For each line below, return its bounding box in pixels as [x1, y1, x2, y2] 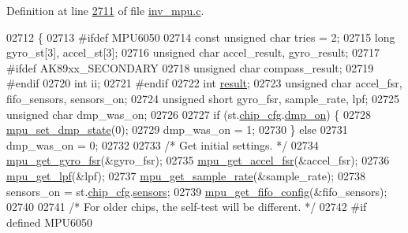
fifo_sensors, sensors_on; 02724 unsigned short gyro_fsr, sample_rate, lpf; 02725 [6, 90, 400, 106]
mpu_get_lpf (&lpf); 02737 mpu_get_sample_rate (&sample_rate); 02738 [6, 167, 365, 183]
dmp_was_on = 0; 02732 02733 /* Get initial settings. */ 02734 [6, 136, 319, 153]
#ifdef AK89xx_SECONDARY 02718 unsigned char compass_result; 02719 [6, 59, 374, 76]
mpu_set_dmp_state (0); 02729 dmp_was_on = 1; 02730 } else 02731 [6, 121, 348, 138]
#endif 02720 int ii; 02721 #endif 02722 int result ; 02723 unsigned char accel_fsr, [6, 75, 402, 91]
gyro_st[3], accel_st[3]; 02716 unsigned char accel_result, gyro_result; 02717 [6, 44, 380, 61]
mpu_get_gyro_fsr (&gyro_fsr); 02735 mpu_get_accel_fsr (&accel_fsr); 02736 [6, 152, 390, 168]
